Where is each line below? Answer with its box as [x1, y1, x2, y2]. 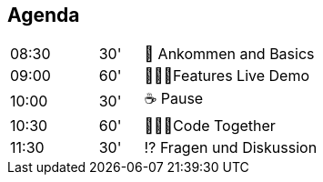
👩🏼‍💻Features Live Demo [144, 66, 310, 86]
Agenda [7, 4, 80, 26]
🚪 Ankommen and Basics [144, 45, 315, 64]
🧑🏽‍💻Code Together [144, 116, 276, 136]
